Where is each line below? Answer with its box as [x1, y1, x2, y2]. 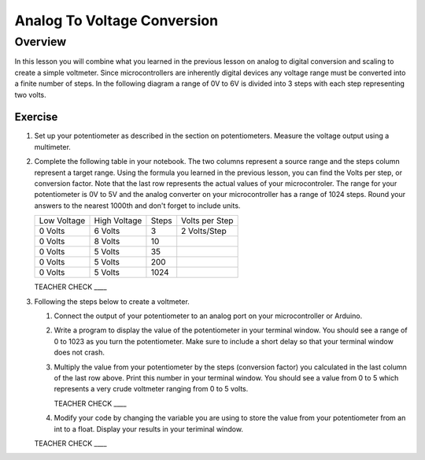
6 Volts [94, 225, 120, 236]
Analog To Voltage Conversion [14, 12, 219, 29]
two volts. [14, 90, 46, 99]
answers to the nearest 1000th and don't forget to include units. [34, 201, 241, 210]
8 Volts [94, 236, 120, 247]
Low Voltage [39, 215, 86, 226]
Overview [14, 35, 67, 49]
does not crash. [54, 347, 105, 358]
